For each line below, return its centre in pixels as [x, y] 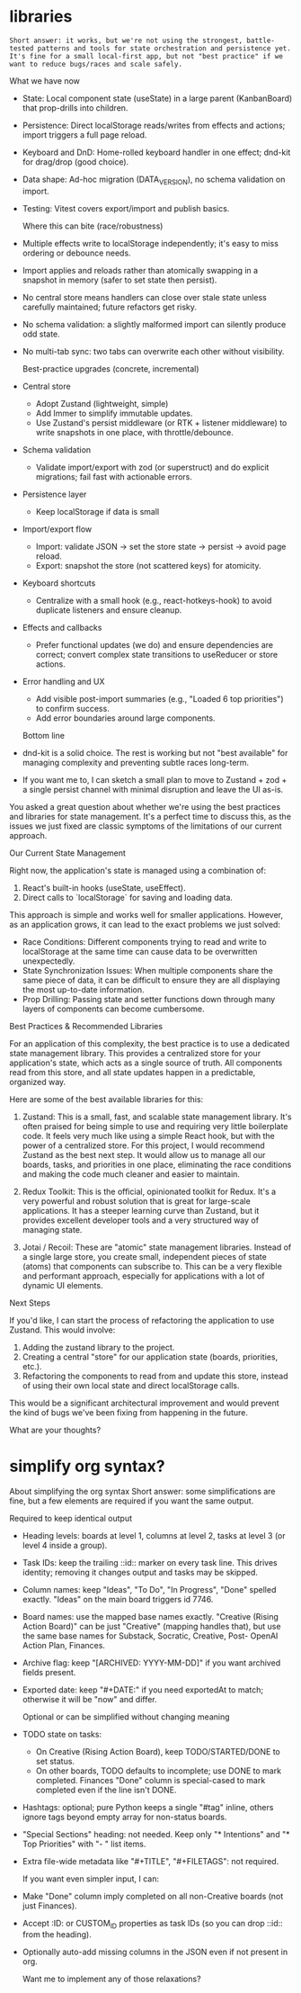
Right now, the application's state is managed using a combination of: [138, 870]
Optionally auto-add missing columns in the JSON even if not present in [155, 1952]
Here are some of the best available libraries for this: [106, 1099]
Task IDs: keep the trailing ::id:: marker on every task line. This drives [150, 1562]
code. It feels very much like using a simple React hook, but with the [149, 1136]
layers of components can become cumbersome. [113, 1009]
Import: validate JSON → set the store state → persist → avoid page [161, 546]
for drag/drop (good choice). [75, 162]
